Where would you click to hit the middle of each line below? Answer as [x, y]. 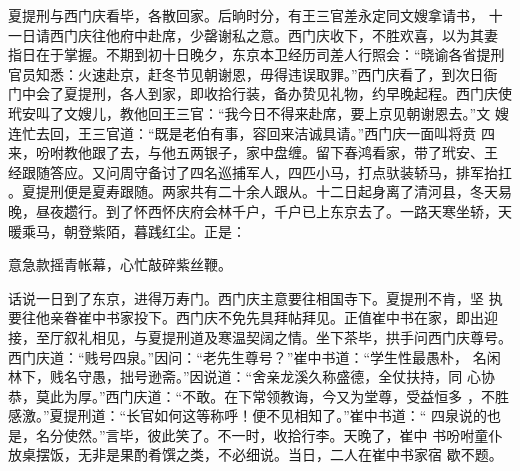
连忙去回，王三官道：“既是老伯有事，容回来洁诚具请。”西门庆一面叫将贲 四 [251, 132]
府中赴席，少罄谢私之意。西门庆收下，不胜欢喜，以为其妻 [308, 34]
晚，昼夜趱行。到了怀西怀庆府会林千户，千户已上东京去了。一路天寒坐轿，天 [260, 210]
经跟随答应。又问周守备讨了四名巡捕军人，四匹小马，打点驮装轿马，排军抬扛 [260, 171]
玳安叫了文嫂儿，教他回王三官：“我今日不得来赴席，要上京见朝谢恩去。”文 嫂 [258, 112]
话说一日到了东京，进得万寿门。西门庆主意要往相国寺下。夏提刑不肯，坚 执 [255, 297]
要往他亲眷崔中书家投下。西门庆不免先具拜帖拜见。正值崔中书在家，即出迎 [253, 317]
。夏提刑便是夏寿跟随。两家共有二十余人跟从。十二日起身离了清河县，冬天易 [260, 191]
